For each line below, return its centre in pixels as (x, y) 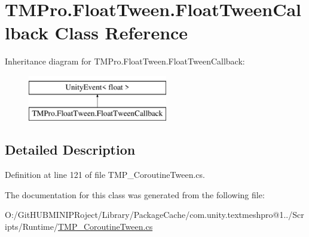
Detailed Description (70, 150)
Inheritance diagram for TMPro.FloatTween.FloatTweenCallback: (125, 61)
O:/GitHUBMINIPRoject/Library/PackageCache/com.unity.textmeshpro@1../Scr (154, 215)
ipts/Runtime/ (31, 227)
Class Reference (121, 33)
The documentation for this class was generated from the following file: (135, 194)
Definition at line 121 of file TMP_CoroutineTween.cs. (105, 175)
